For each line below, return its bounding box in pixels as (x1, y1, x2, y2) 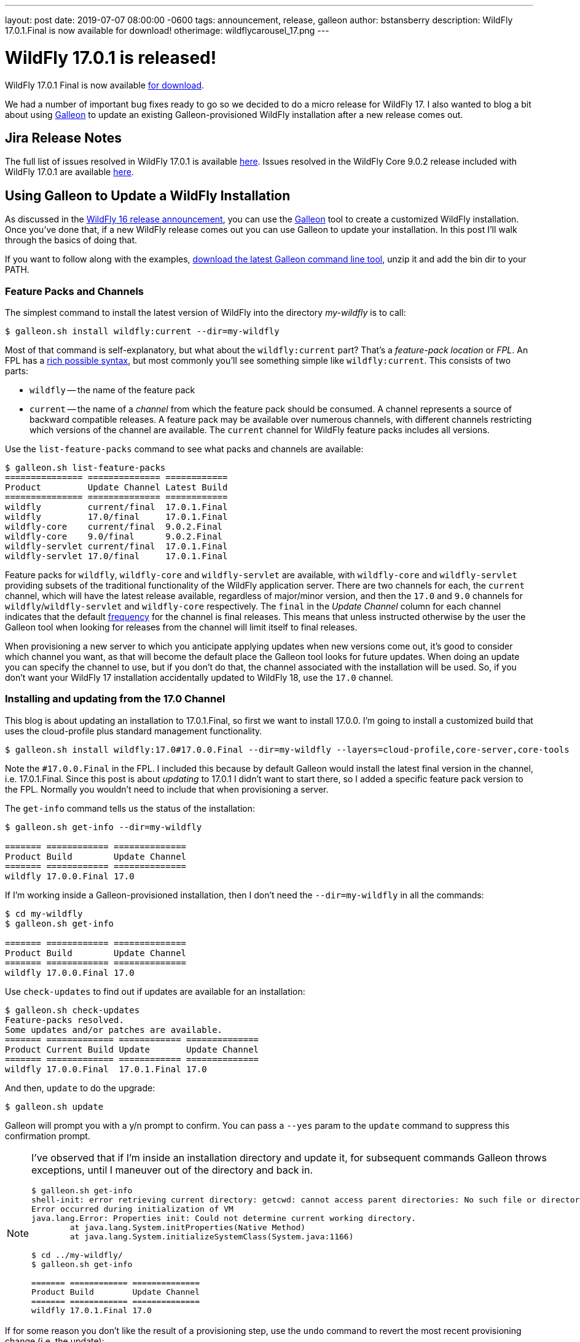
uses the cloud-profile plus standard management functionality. (5, 725, 262, 736)
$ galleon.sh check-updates (5, 1005, 140, 1015)
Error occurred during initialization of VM (31, 1204, 233, 1214)
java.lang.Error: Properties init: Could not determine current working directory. (31, 1213, 417, 1223)
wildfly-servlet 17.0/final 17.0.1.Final (5, 551, 228, 561)
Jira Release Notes (5, 130, 122, 146)
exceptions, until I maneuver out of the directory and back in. (31, 1163, 313, 1176)
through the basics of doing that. (5, 235, 138, 246)
